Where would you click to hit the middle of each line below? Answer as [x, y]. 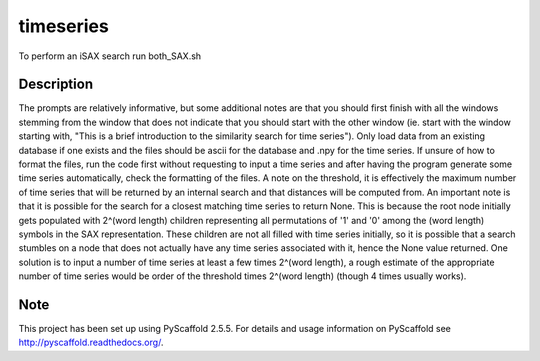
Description [56, 84]
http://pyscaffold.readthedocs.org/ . [91, 342]
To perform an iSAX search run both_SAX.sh [110, 56]
